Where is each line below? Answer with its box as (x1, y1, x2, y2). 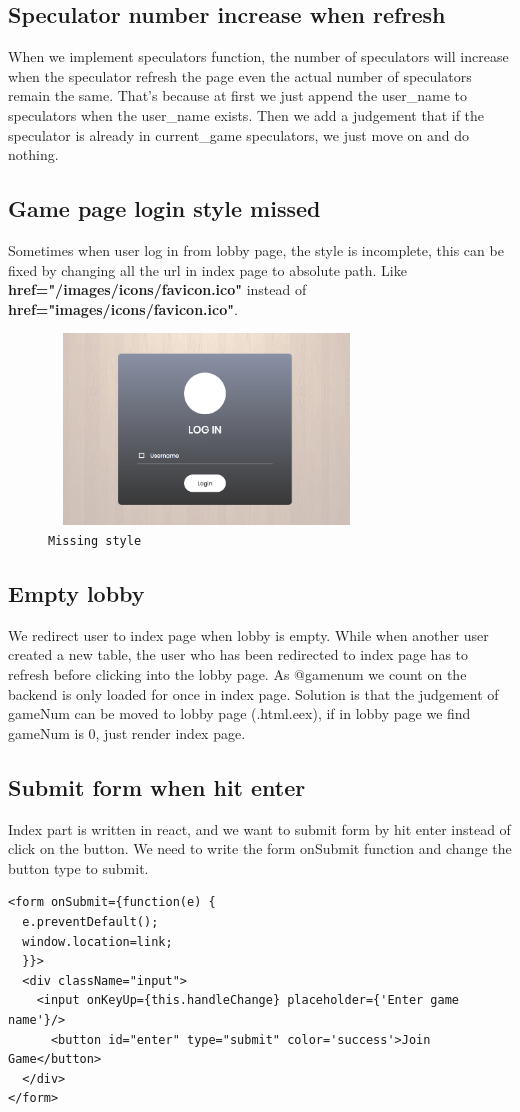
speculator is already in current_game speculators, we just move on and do (8, 124, 470, 145)
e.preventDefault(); (22, 914, 159, 929)
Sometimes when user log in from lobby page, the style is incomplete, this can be (8, 239, 504, 260)
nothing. (8, 144, 59, 165)
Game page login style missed (8, 193, 321, 224)
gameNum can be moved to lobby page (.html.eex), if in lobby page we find (8, 703, 471, 724)
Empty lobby (8, 577, 145, 608)
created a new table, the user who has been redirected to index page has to (8, 644, 469, 665)
